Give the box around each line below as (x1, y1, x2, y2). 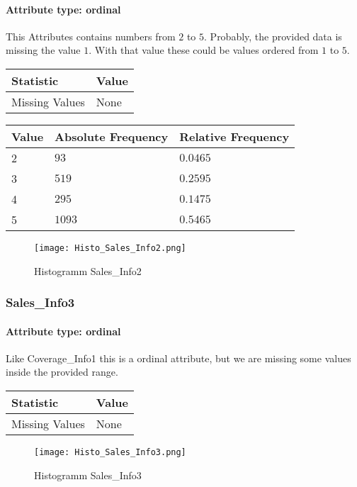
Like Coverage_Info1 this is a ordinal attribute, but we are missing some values (6, 350, 351, 365)
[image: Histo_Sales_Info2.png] (34, 242, 186, 253)
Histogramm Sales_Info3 (34, 467, 142, 482)
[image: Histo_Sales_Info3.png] (34, 447, 186, 458)
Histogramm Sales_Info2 (34, 263, 142, 278)
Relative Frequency (179, 128, 290, 145)
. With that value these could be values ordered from (89, 43, 319, 57)
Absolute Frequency (55, 128, 169, 145)
